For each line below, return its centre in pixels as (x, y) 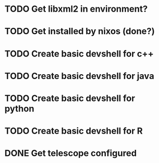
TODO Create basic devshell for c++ (79, 53)
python (20, 109)
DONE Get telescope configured (71, 153)
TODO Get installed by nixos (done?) (80, 31)
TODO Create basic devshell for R (74, 131)
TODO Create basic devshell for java (79, 76)
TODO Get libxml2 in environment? (76, 9)
